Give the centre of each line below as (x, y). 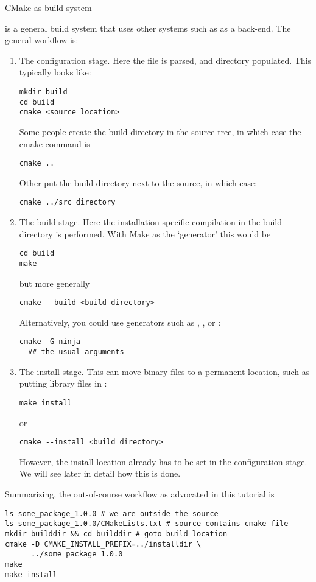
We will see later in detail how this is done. (100, 473)
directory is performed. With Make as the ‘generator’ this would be (145, 233)
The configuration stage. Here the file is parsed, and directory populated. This (165, 60)
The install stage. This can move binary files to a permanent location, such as (164, 371)
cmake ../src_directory (67, 202)
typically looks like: (55, 72)
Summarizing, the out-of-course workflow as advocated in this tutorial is (140, 493)
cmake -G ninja (50, 342)
